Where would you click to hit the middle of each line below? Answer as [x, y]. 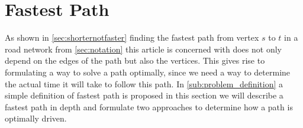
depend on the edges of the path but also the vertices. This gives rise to [135, 60]
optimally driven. [36, 118]
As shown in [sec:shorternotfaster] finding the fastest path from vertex [132, 37]
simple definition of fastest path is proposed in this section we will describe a [144, 95]
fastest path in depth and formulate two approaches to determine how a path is [149, 106]
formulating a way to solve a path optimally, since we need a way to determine [148, 72]
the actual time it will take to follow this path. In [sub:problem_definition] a [144, 83]
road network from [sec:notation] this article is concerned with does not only [143, 49]
